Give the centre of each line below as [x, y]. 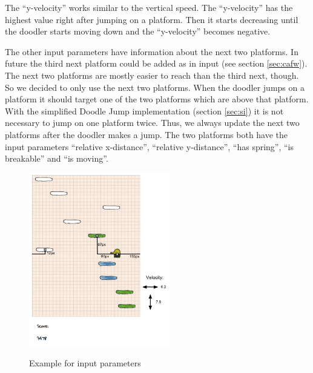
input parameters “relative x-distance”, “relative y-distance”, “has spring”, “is [150, 146]
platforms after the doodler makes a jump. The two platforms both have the [147, 134]
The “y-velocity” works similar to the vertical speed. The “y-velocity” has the [149, 7]
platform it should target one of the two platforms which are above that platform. [157, 99]
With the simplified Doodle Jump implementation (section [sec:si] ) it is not [144, 111]
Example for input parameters [85, 363]
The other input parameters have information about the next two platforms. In [152, 51]
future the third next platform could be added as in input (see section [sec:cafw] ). [156, 63]
